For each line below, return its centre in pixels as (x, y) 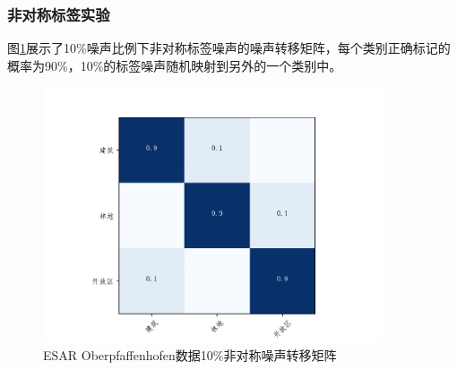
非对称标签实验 (59, 14)
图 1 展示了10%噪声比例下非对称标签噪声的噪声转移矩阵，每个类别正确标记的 (229, 48)
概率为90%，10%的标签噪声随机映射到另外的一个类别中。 (175, 65)
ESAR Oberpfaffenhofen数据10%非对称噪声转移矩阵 (190, 354)
